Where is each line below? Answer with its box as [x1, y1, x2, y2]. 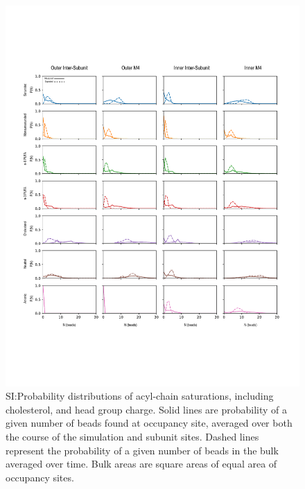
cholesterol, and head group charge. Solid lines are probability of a [6, 402, 287, 416]
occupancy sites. [6, 470, 74, 484]
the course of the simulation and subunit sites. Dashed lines [6, 429, 259, 443]
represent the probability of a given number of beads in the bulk [6, 443, 279, 457]
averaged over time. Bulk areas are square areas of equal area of [6, 456, 277, 471]
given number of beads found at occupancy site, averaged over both [6, 416, 293, 430]
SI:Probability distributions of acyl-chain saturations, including [6, 389, 274, 403]
